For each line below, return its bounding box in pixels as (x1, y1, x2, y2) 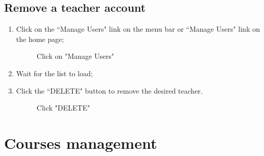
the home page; (16, 33, 64, 44)
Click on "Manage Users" (36, 51, 114, 61)
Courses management (4, 132, 157, 153)
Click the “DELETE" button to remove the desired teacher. (16, 85, 203, 96)
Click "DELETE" (36, 102, 90, 113)
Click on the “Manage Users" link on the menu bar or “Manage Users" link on (16, 24, 260, 34)
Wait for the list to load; (16, 68, 93, 78)
